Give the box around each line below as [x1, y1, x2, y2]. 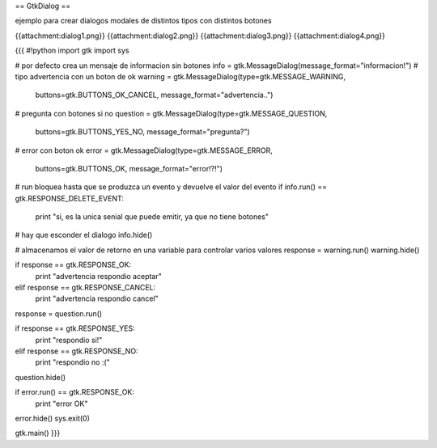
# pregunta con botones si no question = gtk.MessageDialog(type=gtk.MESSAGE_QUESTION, [15, 108, 328, 118]
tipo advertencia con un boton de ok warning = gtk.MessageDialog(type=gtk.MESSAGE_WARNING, [15, 71, 346, 81]
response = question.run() [15, 308, 103, 319]
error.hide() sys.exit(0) [15, 413, 91, 423]
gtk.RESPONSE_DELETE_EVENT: [15, 193, 125, 203]
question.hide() [15, 372, 66, 382]
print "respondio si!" [35, 335, 103, 344]
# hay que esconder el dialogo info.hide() [15, 230, 153, 240]
